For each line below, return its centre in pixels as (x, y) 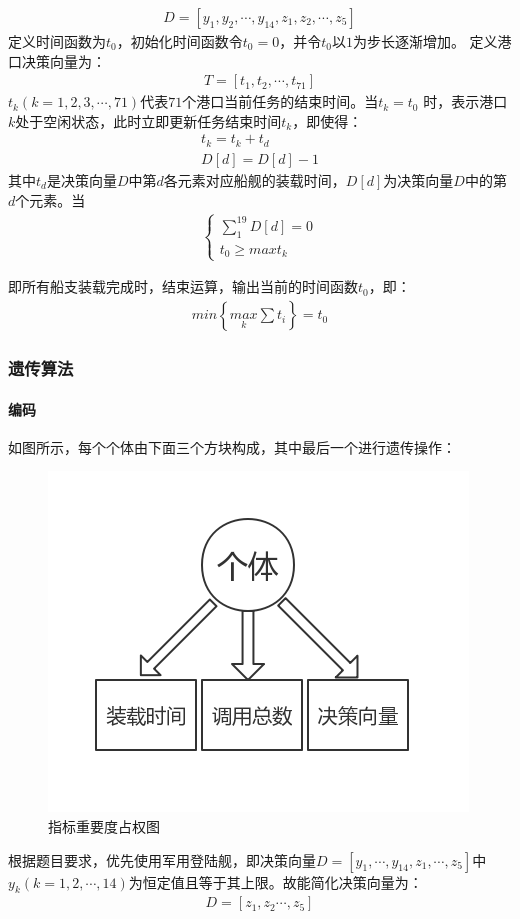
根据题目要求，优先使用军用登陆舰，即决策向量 (162, 859)
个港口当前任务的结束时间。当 (280, 101)
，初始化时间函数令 (179, 41)
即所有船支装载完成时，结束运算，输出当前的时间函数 (183, 286)
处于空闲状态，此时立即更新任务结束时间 (148, 120)
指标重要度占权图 (104, 825)
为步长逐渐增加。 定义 (425, 41)
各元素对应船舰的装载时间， (254, 179)
